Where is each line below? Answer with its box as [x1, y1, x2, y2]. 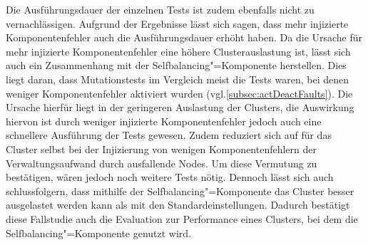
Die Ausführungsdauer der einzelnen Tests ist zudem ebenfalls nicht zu [6, 2, 315, 16]
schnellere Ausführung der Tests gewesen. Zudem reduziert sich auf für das [6, 127, 332, 142]
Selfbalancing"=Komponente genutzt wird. [6, 225, 192, 240]
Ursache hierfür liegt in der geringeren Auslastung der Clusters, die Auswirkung [6, 100, 354, 115]
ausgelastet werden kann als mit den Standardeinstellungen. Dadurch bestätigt [6, 197, 350, 212]
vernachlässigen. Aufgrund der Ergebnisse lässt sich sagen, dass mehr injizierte [6, 16, 349, 31]
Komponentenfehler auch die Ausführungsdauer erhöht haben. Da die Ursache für [6, 30, 363, 45]
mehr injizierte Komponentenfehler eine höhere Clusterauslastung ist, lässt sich [6, 43, 351, 58]
